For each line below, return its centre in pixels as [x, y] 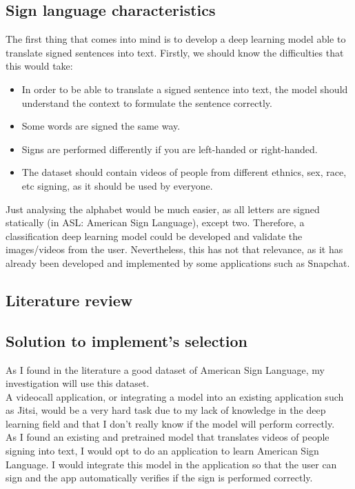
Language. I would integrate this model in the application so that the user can [171, 464]
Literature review [69, 300]
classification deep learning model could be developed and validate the [154, 236]
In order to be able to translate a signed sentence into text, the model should [185, 89]
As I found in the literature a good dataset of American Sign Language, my [165, 369]
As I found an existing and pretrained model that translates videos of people [168, 437]
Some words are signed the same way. [101, 126]
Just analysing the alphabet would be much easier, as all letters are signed [163, 209]
